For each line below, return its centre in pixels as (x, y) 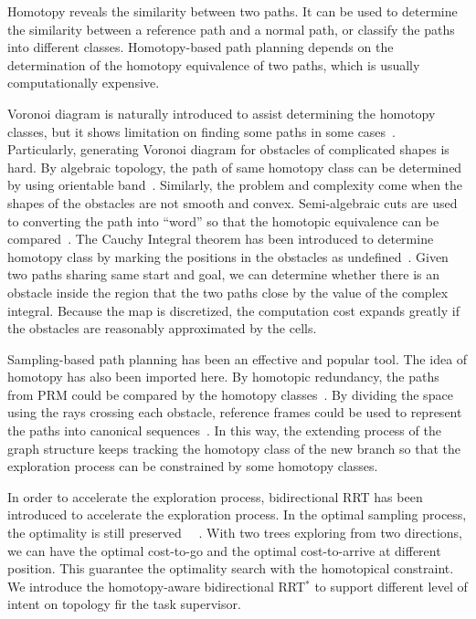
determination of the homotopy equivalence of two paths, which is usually (214, 64)
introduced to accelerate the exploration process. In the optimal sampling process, (237, 514)
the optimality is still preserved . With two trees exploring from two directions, (235, 533)
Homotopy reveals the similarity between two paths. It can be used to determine (233, 11)
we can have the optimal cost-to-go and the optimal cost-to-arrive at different (224, 550)
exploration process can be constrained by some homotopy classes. (193, 466)
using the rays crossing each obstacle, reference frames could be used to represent (235, 412)
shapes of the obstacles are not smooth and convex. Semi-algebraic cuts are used (233, 202)
